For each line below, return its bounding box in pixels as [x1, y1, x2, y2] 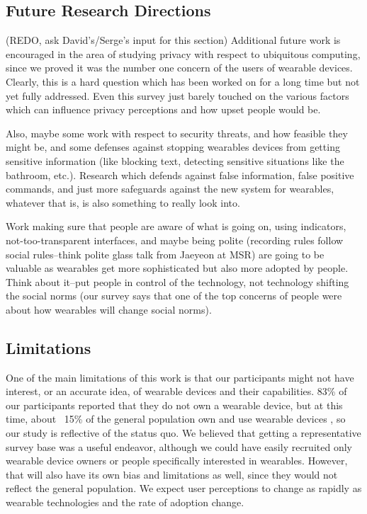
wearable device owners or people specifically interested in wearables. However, [6, 453, 348, 468]
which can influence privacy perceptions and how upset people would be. [6, 102, 321, 117]
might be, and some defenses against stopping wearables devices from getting [6, 139, 340, 154]
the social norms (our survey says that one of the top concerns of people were [6, 288, 342, 303]
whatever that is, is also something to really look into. [6, 195, 240, 210]
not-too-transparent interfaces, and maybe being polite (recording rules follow [6, 232, 344, 247]
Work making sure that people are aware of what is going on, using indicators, [6, 219, 346, 234]
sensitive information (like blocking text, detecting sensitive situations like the [6, 153, 344, 168]
